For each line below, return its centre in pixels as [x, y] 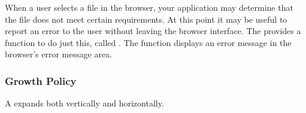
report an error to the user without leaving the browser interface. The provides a [153, 31]
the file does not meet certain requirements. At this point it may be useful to [146, 19]
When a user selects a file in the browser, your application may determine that [149, 7]
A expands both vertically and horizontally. [84, 103]
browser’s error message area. [59, 54]
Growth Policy [41, 80]
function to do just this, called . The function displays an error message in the [148, 42]
